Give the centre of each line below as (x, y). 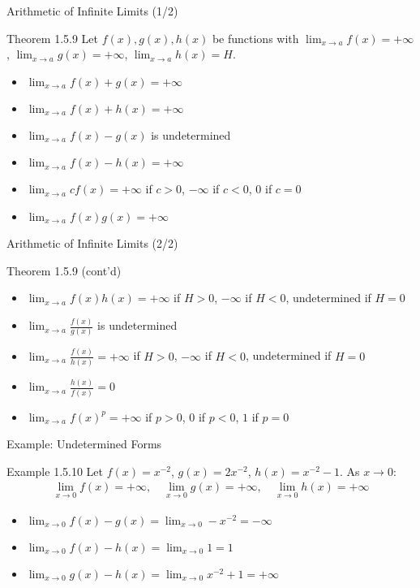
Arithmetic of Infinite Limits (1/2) (92, 11)
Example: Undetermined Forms (84, 444)
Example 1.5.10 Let (55, 471)
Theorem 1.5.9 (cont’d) (64, 270)
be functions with (255, 38)
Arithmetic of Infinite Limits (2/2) (92, 242)
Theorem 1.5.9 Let (52, 38)
